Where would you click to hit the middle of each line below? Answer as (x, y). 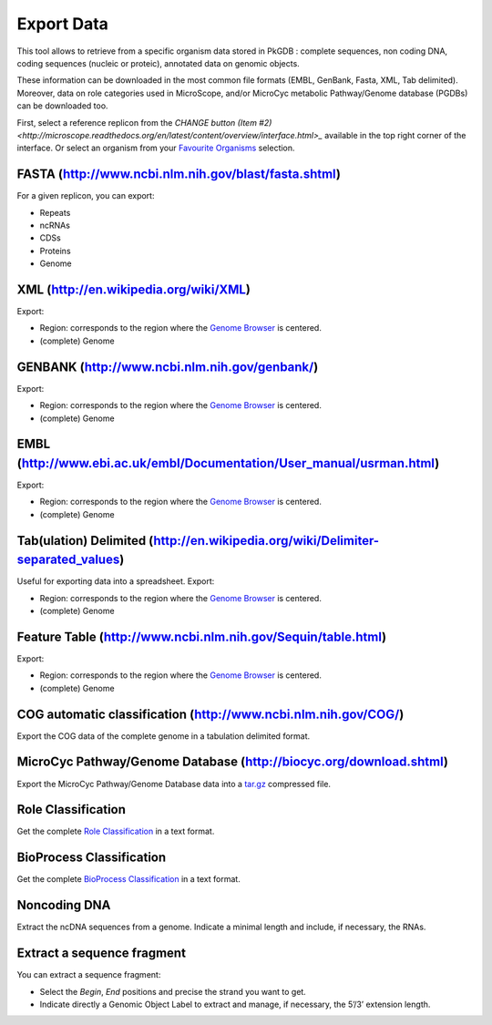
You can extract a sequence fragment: (89, 975)
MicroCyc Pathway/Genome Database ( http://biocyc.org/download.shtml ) (232, 762)
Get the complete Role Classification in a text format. (116, 831)
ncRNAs (55, 225)
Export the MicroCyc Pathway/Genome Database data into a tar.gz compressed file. (174, 784)
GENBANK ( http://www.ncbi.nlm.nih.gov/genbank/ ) (168, 367)
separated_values (68, 560)
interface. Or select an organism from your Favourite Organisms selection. (156, 148)
